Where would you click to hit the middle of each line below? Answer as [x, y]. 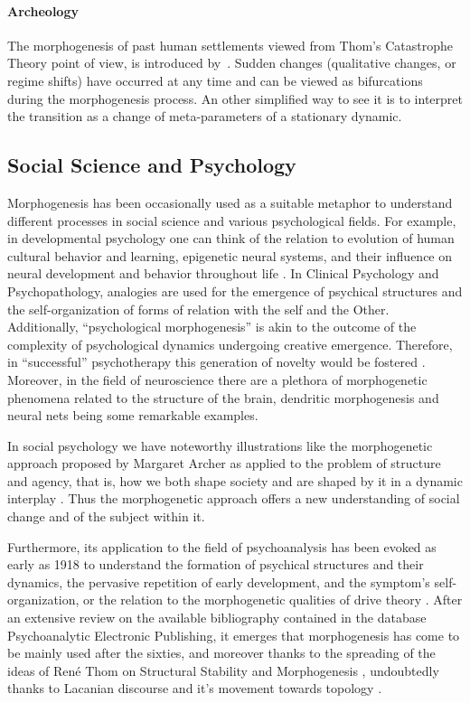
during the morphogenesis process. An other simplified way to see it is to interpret [235, 98]
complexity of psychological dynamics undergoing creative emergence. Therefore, [230, 344]
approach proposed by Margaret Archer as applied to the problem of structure [224, 463]
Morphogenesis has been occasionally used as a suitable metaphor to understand [230, 202]
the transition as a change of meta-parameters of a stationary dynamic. [205, 116]
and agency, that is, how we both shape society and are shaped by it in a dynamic [235, 480]
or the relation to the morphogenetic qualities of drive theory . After [273, 600]
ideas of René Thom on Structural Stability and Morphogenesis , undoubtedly [223, 670]
